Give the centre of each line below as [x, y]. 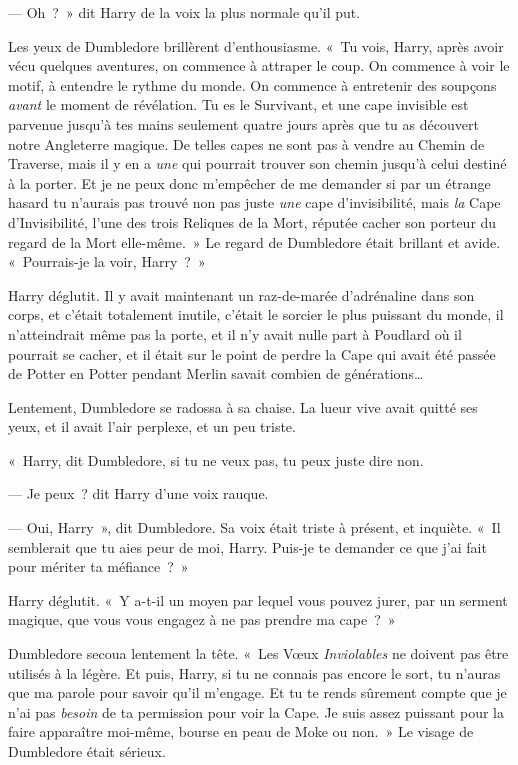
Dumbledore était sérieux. [87, 751]
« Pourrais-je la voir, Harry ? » [107, 261]
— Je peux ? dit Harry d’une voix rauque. [138, 493]
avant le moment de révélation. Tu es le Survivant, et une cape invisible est [238, 104]
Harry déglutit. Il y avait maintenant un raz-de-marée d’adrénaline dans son [241, 294]
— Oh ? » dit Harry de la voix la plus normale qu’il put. [184, 12]
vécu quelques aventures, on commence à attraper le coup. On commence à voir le [259, 65]
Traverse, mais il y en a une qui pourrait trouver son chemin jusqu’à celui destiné [257, 163]
